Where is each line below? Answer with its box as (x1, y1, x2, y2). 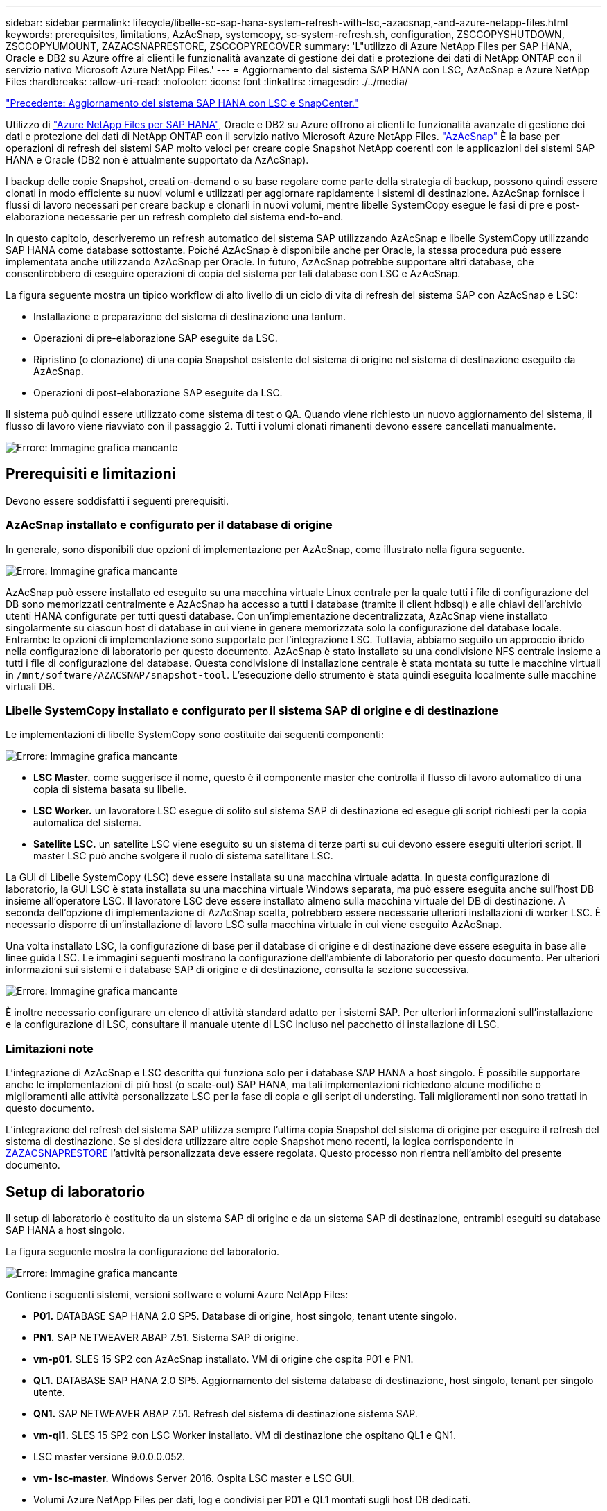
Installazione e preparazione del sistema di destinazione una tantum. (33, 311, 346, 322)
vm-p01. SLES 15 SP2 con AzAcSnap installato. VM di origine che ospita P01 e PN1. (33, 1352, 414, 1365)
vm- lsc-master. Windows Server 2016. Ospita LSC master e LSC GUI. (33, 1471, 355, 1484)
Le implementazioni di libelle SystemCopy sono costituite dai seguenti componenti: (6, 728, 385, 741)
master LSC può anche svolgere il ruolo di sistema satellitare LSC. (33, 850, 333, 862)
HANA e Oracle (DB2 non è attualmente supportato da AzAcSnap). (6, 154, 309, 166)
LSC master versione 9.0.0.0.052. (33, 1450, 186, 1462)
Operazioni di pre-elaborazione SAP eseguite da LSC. (33, 332, 278, 344)
